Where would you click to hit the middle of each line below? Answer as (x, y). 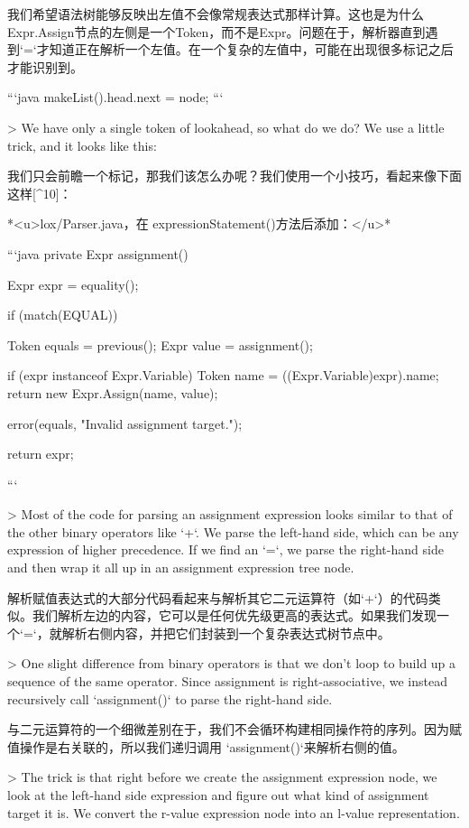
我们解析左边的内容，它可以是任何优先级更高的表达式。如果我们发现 (234, 615)
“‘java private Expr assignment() (98, 253)
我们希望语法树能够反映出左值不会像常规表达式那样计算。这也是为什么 (216, 14)
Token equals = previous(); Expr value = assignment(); (160, 344)
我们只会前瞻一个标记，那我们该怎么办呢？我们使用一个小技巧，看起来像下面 (234, 176)
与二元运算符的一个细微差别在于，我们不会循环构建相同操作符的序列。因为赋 (234, 729)
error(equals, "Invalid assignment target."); (125, 423)
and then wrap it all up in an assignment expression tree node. (181, 568)
